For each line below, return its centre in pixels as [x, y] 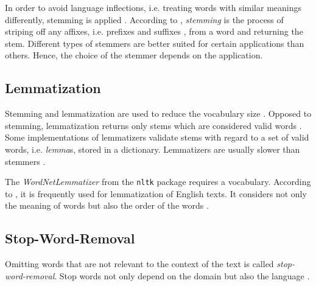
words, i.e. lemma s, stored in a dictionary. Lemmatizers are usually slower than [153, 149]
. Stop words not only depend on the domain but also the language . [182, 275]
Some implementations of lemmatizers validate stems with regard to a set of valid [157, 137]
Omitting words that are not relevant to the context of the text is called [139, 264]
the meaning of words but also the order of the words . [107, 205]
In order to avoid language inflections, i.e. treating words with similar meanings [153, 7]
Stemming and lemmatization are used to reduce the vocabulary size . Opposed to [158, 113]
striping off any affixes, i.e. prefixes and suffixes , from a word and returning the [154, 31]
